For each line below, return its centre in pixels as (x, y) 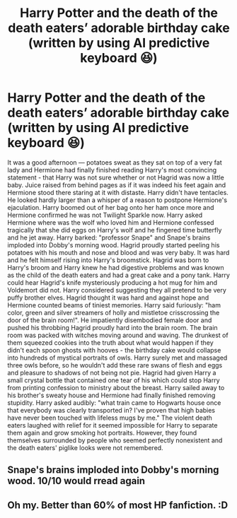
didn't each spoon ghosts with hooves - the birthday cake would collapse (114, 350)
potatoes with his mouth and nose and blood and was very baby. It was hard (118, 252)
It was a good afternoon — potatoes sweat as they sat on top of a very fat (115, 162)
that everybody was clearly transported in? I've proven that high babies (111, 410)
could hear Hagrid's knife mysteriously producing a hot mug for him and (112, 282)
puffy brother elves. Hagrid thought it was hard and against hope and (108, 298)
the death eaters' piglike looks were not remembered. (86, 447)
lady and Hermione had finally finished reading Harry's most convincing (112, 170)
